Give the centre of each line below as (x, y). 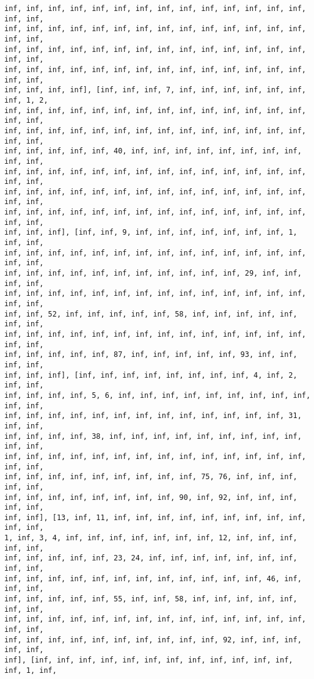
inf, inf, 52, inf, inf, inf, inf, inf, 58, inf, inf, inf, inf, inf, (151, 314)
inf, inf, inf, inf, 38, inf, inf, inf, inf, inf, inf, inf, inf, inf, (153, 436)
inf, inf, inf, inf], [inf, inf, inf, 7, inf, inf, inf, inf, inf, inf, (155, 90)
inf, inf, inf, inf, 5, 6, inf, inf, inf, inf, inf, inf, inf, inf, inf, (158, 395)
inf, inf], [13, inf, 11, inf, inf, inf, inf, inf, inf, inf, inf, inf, (155, 517)
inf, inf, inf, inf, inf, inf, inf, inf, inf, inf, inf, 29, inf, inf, (153, 273)
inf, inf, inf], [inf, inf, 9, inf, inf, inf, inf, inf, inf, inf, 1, (151, 233)
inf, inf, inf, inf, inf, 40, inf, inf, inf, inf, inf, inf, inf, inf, (153, 151)
